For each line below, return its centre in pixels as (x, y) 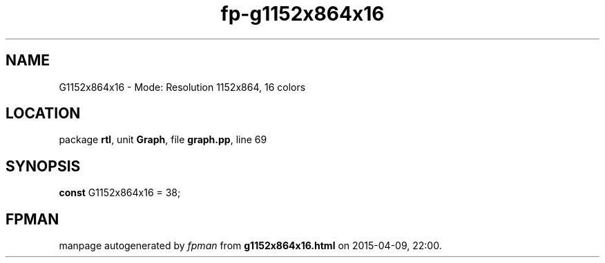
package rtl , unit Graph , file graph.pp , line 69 (163, 140)
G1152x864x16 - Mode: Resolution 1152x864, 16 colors (182, 87)
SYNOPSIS (43, 166)
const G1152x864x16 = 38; (120, 193)
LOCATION (43, 114)
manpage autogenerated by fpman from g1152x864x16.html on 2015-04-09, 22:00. (250, 246)
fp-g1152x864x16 (302, 14)
